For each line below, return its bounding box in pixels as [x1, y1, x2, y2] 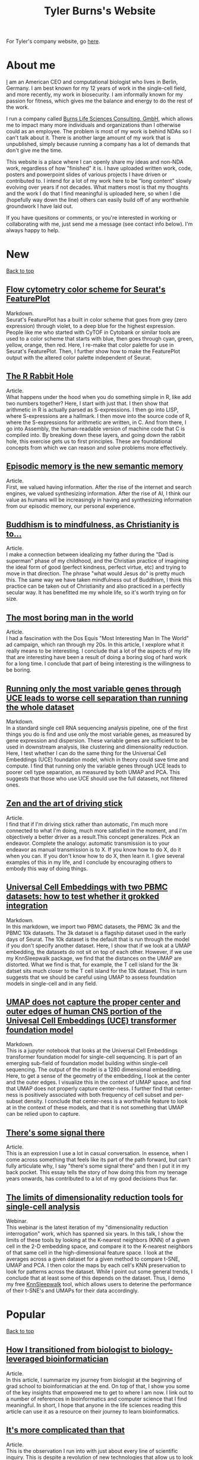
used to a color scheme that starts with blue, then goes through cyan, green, [6, 335, 194, 342]
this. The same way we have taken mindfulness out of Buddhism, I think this [6, 576, 192, 584]
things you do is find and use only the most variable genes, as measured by [6, 731, 191, 738]
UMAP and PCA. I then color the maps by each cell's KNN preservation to [6, 1262, 186, 1269]
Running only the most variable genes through [6, 684, 182, 694]
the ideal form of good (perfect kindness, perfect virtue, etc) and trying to [6, 564, 187, 571]
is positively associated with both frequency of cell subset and [19, 1091, 172, 1099]
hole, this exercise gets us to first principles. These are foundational [6, 438, 172, 445]
